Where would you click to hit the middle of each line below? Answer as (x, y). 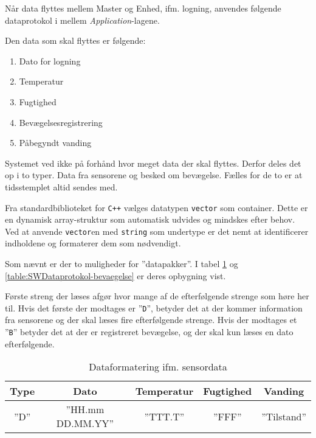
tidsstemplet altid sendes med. (61, 186)
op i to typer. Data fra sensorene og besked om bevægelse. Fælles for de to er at (154, 175)
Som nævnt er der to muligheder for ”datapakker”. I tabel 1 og (122, 264)
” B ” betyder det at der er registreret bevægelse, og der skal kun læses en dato (149, 332)
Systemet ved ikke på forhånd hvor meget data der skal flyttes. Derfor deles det (153, 163)
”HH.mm (85, 409)
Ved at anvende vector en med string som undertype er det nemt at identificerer (157, 231)
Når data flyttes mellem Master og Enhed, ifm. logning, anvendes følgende (143, 8)
